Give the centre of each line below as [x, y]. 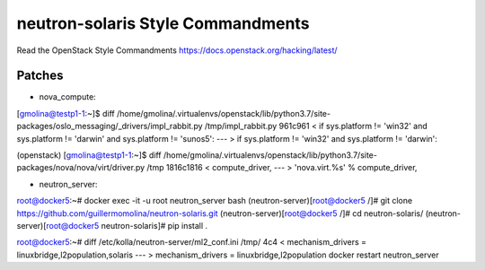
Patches [40, 76]
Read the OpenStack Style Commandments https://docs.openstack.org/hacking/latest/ [177, 50]
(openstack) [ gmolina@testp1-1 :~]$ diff [89, 155]
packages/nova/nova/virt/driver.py [81, 168]
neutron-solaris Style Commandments [163, 23]
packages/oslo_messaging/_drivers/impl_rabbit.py [110, 126]
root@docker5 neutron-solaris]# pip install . [127, 225]
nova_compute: [67, 97]
